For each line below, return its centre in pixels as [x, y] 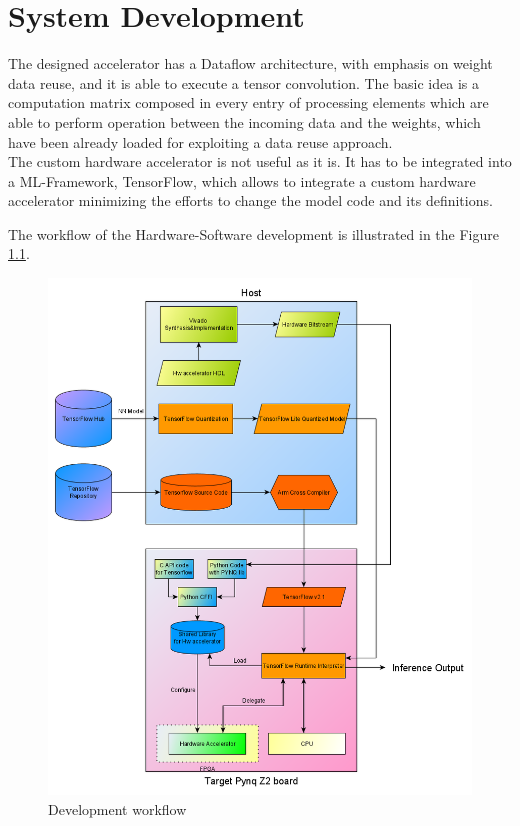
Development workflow [117, 808]
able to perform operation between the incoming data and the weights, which [244, 121]
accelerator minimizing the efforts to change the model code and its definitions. [250, 200]
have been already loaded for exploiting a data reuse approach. [200, 141]
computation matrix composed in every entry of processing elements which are [248, 102]
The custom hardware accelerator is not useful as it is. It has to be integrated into [260, 161]
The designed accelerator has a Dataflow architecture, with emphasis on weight [250, 63]
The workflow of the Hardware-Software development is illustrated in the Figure [253, 233]
